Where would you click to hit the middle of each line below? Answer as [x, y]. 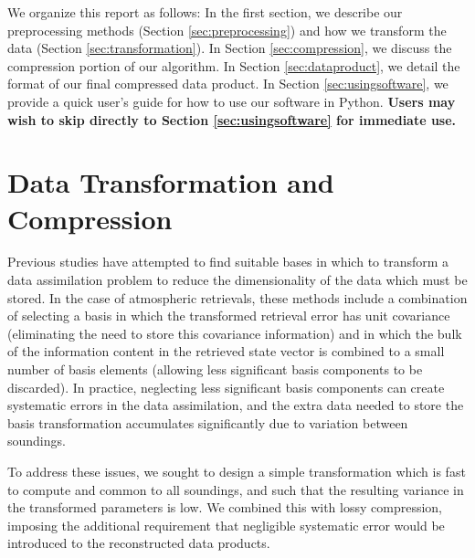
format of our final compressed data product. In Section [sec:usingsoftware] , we [228, 84]
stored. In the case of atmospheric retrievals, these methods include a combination [237, 297]
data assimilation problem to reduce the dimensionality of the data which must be [237, 280]
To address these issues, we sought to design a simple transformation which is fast [237, 471]
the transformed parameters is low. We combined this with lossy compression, [225, 507]
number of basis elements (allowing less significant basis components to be [215, 369]
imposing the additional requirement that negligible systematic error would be [226, 525]
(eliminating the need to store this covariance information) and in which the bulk [235, 333]
